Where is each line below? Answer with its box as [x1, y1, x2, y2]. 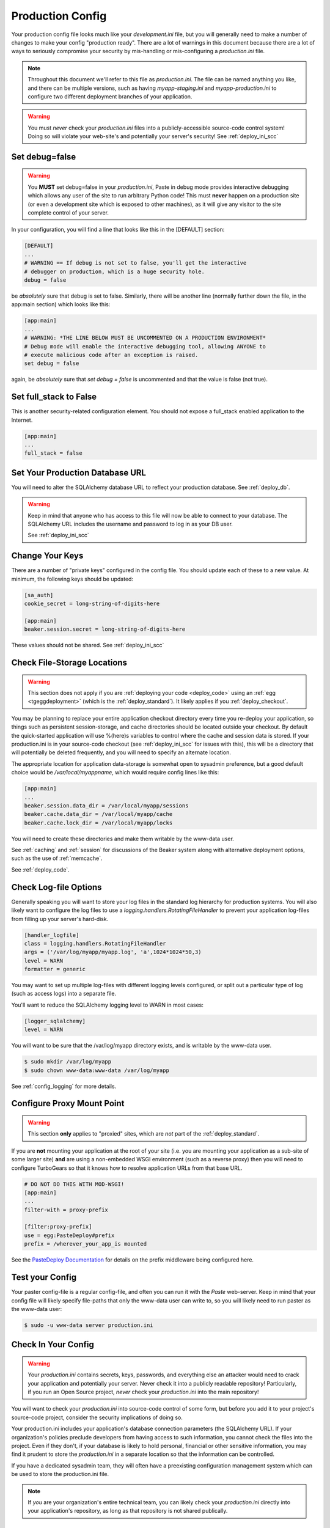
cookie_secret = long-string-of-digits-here [24, 600, 160, 608]
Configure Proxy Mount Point [11, 1098, 125, 1109]
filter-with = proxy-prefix [24, 1206, 108, 1213]
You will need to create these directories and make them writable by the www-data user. [11, 835, 235, 842]
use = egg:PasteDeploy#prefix [24, 1232, 115, 1239]
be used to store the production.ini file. [11, 1471, 109, 1478]
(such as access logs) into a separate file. [11, 990, 116, 997]
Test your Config [11, 1272, 77, 1283]
